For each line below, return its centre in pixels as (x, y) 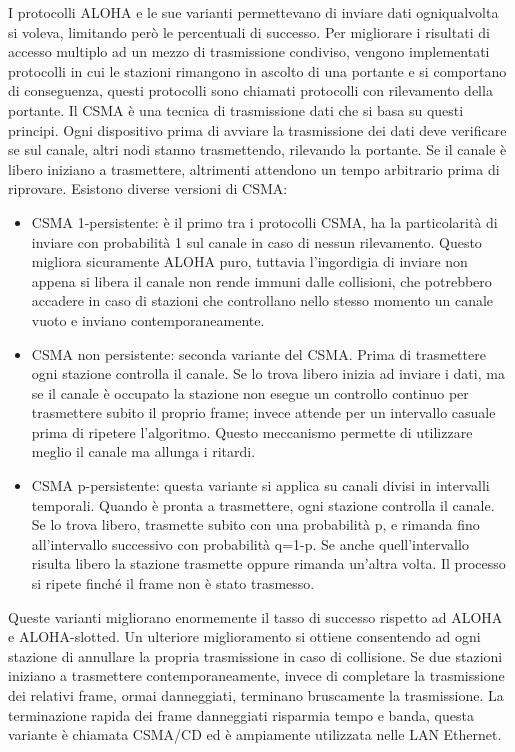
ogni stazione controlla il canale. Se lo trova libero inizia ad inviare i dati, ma (268, 373)
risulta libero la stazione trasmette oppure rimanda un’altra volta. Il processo (268, 563)
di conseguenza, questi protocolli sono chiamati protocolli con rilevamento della (250, 90)
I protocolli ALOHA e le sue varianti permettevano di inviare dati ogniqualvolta (253, 12)
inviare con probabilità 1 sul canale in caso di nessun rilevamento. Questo (256, 241)
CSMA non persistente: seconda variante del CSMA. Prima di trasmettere (258, 353)
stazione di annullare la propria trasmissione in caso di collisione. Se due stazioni (255, 655)
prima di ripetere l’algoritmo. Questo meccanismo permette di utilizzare (252, 431)
